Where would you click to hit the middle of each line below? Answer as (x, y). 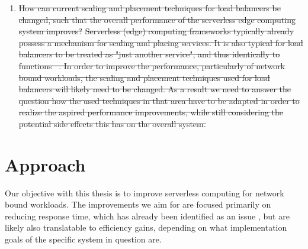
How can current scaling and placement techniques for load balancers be (150, 8)
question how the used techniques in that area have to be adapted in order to (159, 100)
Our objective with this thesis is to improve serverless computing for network (145, 193)
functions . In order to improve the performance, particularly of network (152, 65)
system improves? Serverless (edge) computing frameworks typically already (156, 31)
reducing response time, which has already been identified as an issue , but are (147, 216)
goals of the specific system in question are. (83, 239)
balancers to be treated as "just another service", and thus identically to (149, 54)
